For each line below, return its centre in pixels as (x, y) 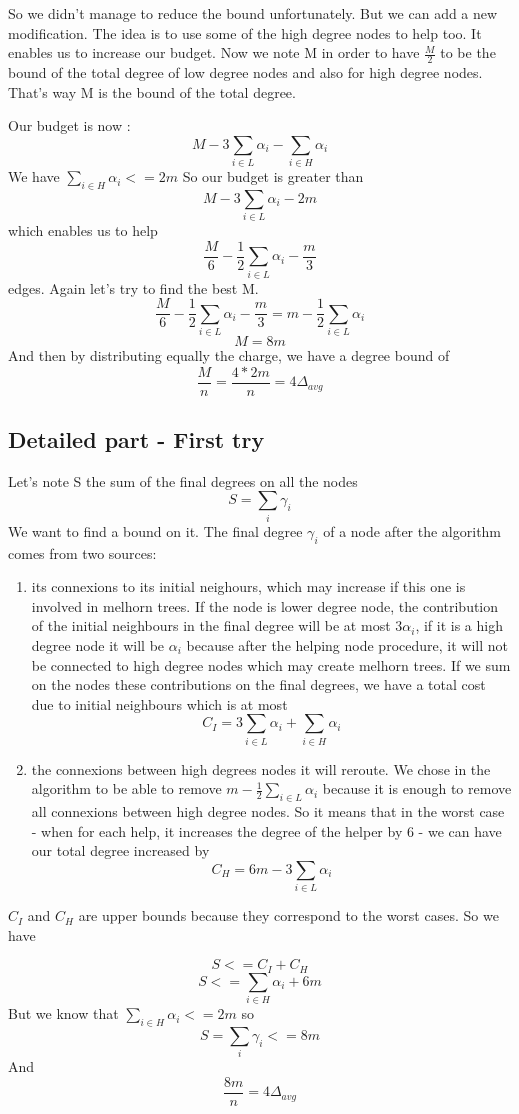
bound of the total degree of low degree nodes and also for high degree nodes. (245, 72)
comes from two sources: (82, 552)
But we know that (63, 1013)
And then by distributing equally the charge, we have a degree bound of (229, 355)
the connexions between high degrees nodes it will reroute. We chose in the (261, 768)
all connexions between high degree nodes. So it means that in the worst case (268, 811)
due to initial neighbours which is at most (159, 703)
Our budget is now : (69, 125)
